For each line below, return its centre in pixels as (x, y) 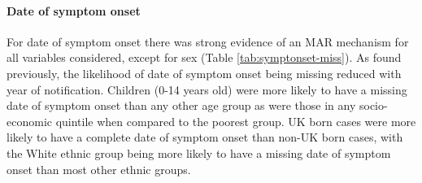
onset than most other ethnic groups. (99, 169)
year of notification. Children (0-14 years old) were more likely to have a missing (207, 89)
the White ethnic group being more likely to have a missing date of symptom (199, 152)
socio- (373, 105)
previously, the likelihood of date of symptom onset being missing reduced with (204, 73)
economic (29, 121)
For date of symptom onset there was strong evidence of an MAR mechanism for (208, 41)
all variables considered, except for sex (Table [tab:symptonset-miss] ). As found (204, 57)
